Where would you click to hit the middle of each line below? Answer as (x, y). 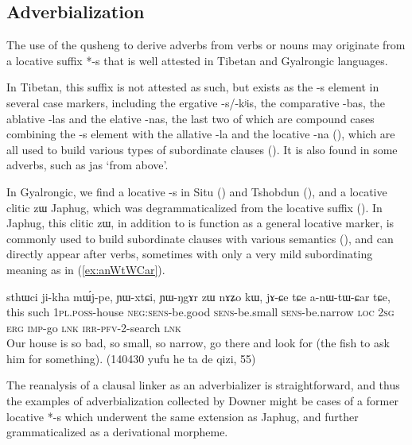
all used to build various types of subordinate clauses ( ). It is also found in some (202, 149)
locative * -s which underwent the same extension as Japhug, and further (183, 416)
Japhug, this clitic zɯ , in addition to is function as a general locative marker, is (200, 223)
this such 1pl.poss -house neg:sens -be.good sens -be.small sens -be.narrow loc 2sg (200, 312)
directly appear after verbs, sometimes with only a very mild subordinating (190, 254)
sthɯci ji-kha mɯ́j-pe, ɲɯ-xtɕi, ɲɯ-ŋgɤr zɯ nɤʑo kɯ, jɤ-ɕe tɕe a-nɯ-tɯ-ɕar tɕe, (198, 296)
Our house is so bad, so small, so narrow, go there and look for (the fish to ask (198, 343)
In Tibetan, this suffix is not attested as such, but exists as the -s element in (193, 87)
